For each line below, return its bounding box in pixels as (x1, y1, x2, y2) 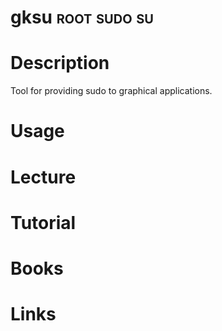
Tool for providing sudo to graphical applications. (10, 85, 213, 97)
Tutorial (10, 211, 77, 234)
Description (10, 52, 110, 75)
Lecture (10, 166, 77, 188)
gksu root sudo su (10, 6, 154, 29)
